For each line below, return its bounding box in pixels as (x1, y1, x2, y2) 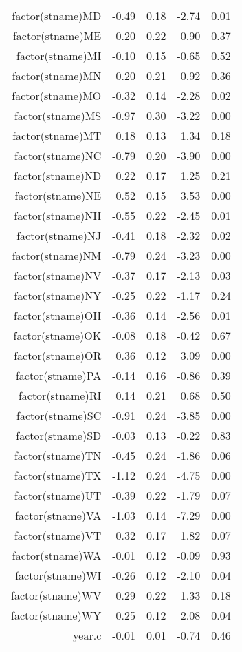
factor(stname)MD (12, 8, 102, 23)
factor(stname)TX (14, 467, 102, 483)
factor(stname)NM (12, 247, 102, 263)
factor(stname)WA (12, 547, 102, 563)
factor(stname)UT (14, 487, 102, 503)
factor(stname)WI (15, 567, 102, 583)
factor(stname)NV (14, 267, 102, 283)
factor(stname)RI (18, 387, 102, 403)
